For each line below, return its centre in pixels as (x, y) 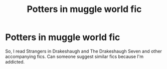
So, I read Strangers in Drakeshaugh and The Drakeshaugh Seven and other (83, 51)
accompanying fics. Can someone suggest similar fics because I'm (74, 56)
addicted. (15, 61)
